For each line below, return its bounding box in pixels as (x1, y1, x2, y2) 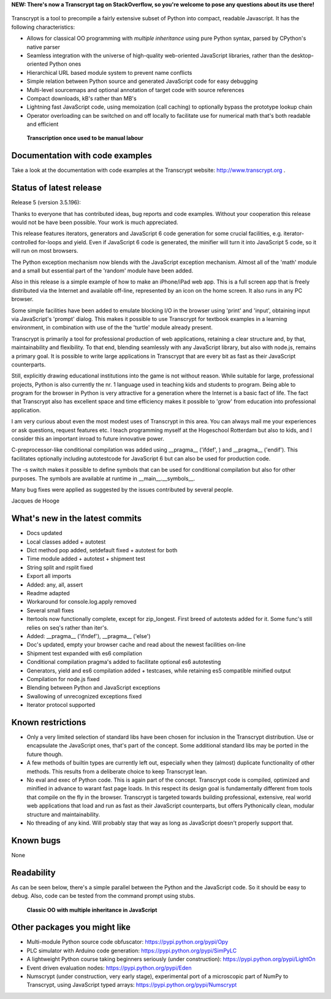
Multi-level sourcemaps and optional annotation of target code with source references (26, 86, 245, 93)
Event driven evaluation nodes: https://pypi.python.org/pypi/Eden (26, 964, 192, 971)
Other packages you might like (11, 922, 131, 933)
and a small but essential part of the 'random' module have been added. (11, 267, 194, 274)
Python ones (49, 60, 82, 67)
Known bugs (11, 835, 61, 846)
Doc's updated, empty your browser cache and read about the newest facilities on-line (26, 641, 246, 649)
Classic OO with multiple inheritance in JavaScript (26, 906, 158, 914)
